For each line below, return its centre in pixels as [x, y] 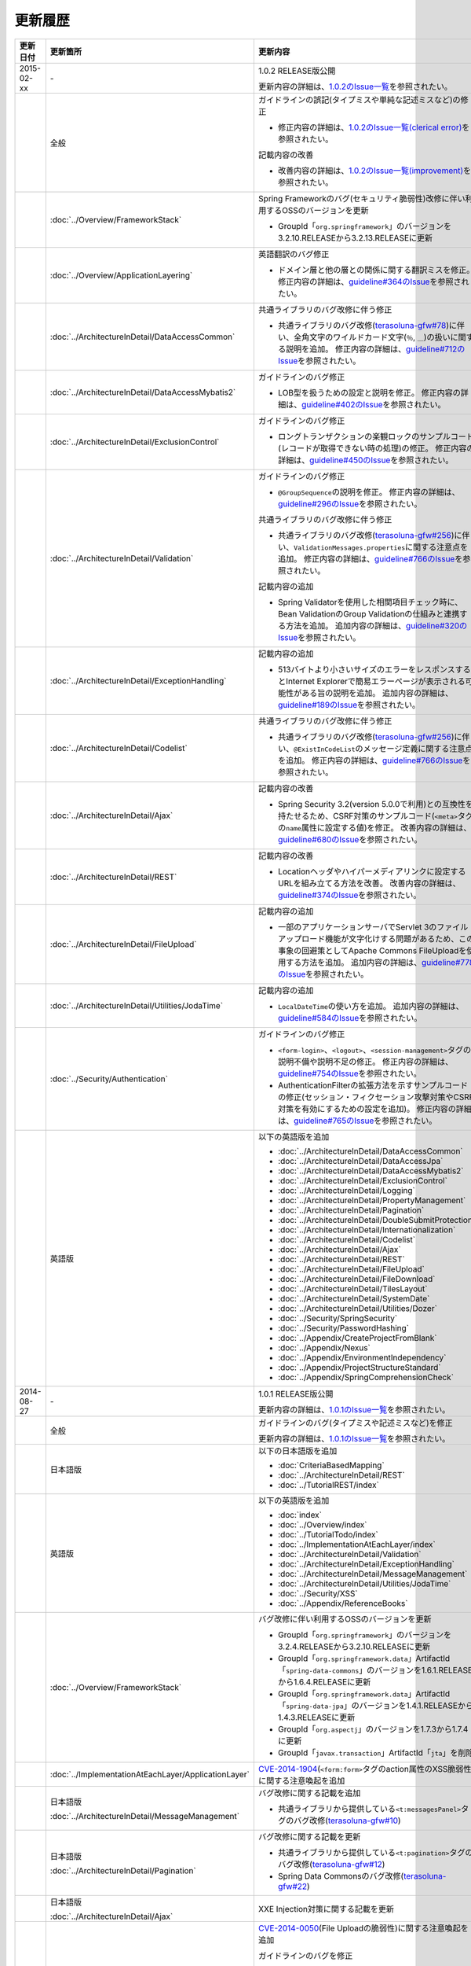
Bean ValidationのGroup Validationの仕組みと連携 [369, 613]
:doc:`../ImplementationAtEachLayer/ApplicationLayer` [150, 1774]
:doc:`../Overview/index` [323, 1524]
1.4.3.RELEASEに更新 [316, 1717]
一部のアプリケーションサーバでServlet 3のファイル [373, 926]
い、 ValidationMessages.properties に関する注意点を [373, 547]
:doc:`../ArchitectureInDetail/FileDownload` [356, 1279]
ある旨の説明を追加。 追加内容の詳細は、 [377, 693]
